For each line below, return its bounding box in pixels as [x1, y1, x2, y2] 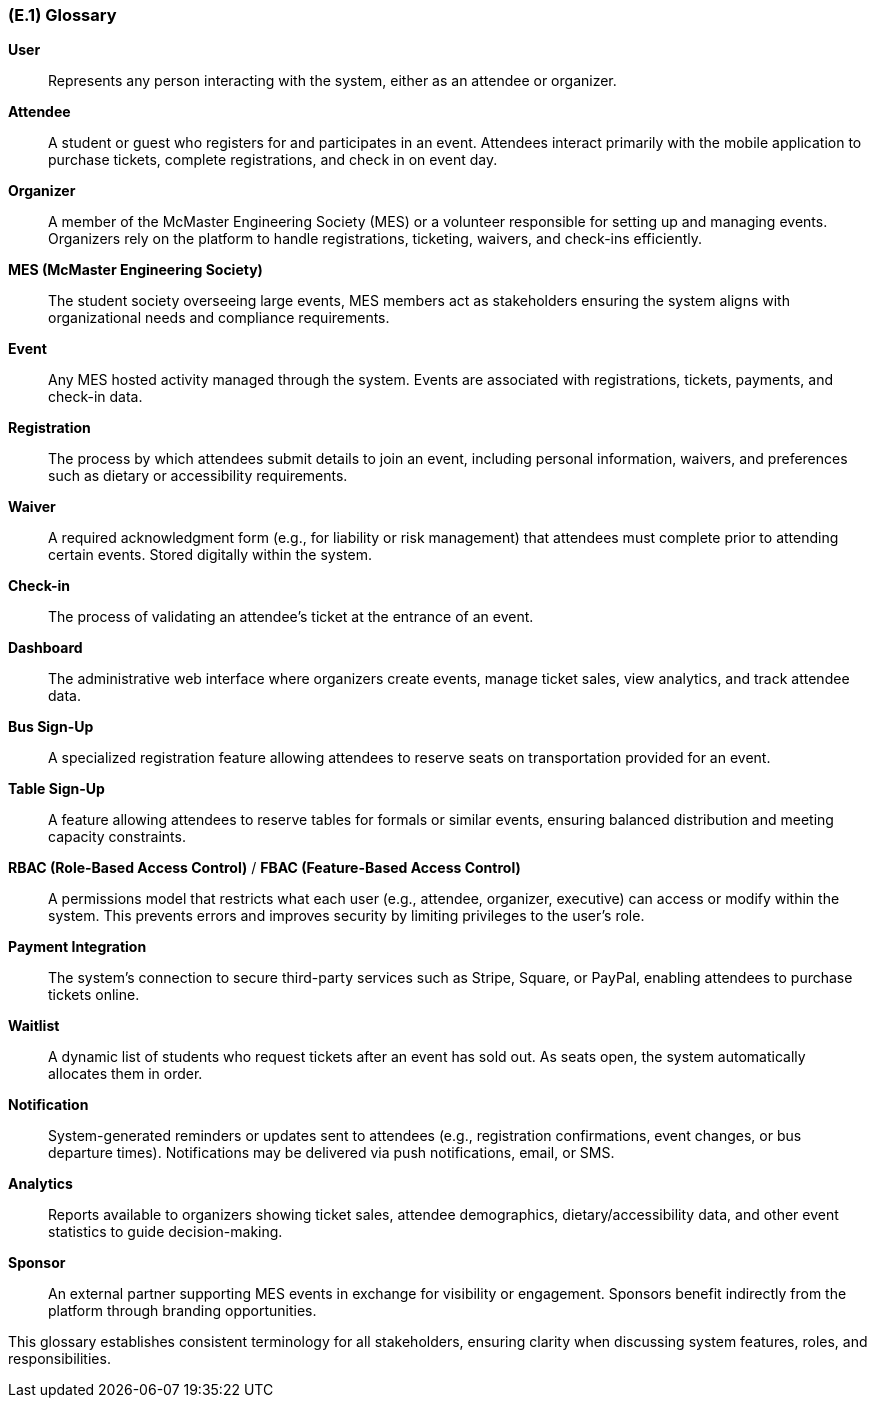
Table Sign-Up [8, 780, 105, 798]
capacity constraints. [48, 828, 186, 846]
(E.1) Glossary [8, 5, 117, 25]
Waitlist [8, 1017, 60, 1035]
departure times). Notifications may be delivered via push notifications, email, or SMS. [48, 1144, 615, 1162]
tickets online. [48, 986, 140, 1004]
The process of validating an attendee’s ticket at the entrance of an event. [48, 608, 534, 626]
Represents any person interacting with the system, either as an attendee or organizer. [48, 72, 617, 90]
